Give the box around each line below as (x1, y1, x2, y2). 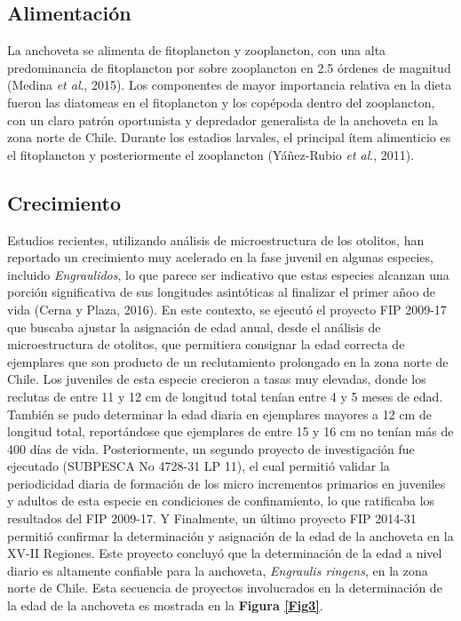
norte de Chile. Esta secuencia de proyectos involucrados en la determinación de (7, 578, 442, 597)
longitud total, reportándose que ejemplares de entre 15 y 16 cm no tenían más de (7, 422, 454, 441)
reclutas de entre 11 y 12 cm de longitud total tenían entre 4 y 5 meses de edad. (7, 386, 443, 405)
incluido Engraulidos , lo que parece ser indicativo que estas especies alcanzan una (7, 265, 449, 283)
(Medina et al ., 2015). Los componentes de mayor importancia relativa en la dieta (7, 76, 452, 94)
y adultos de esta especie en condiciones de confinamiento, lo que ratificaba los (7, 491, 435, 510)
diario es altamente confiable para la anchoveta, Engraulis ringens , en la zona (7, 561, 428, 579)
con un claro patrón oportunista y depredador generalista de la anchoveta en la (7, 110, 438, 129)
